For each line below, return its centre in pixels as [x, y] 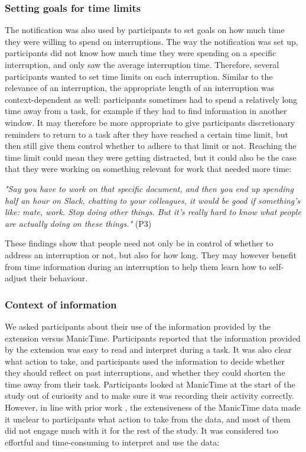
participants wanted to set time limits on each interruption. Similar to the [139, 76]
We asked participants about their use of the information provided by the [138, 326]
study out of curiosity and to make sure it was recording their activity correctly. [149, 396]
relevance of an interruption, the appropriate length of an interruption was [140, 88]
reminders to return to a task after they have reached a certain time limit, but [147, 134]
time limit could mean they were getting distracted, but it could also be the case [151, 157]
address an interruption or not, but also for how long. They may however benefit [151, 254]
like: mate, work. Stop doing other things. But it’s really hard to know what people [153, 212]
